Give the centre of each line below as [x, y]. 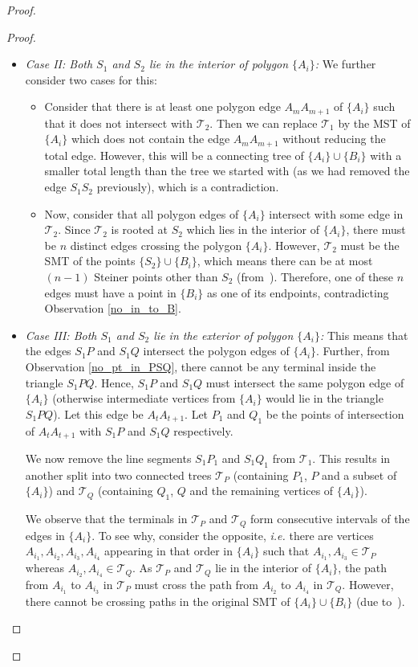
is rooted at [139, 229]
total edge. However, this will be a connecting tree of [174, 155]
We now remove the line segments [108, 458]
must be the [370, 245]
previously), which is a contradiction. [188, 187]
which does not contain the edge [150, 139]
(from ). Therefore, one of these [315, 277]
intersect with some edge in [336, 213]
